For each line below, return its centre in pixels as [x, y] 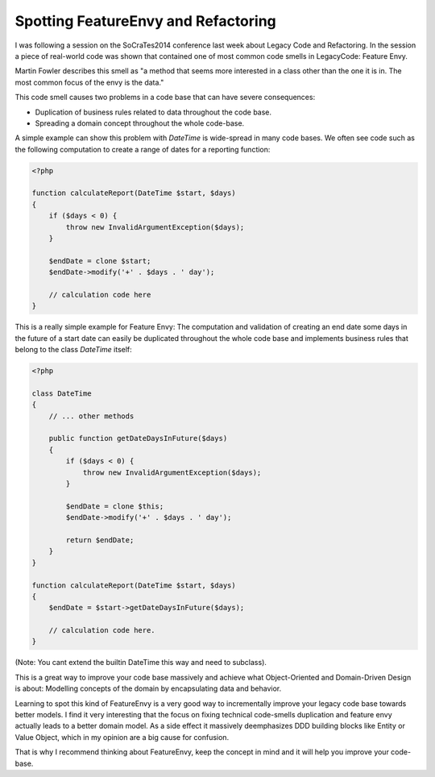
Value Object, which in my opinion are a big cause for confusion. [122, 737]
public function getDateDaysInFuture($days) [138, 438]
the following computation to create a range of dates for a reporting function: [143, 149]
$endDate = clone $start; [100, 261]
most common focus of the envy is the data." [89, 82]
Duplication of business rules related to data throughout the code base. [153, 112]
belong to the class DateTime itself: [73, 350]
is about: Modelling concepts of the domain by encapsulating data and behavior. [148, 688]
